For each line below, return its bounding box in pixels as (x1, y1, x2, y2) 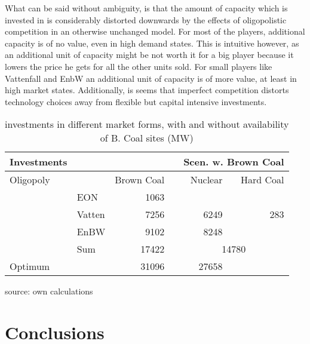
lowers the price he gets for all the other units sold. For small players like (5, 60, 272, 72)
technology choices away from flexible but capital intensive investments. (5, 95, 267, 107)
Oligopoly (10, 173, 50, 187)
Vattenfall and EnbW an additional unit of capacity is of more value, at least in (5, 72, 297, 84)
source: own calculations (5, 285, 93, 297)
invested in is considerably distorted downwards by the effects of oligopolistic (5, 13, 287, 26)
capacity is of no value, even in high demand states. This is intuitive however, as (5, 36, 299, 49)
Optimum (10, 259, 50, 274)
